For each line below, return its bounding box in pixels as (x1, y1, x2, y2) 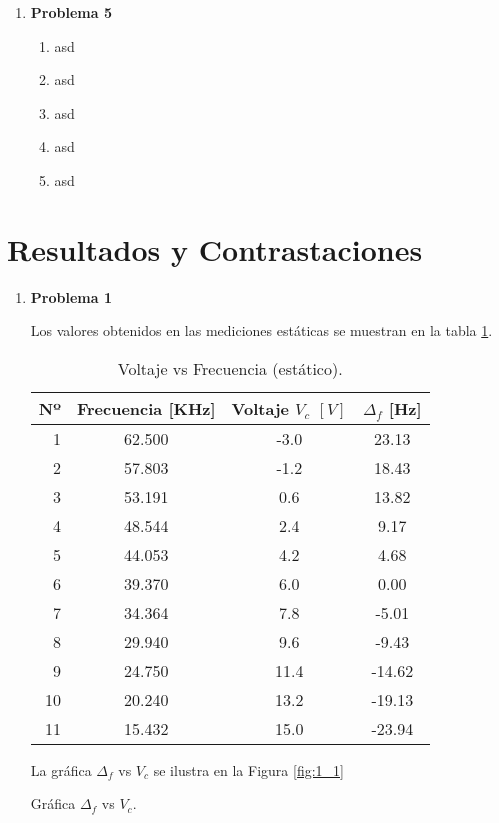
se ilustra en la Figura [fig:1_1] (153, 759, 344, 780)
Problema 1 (30, 286, 112, 307)
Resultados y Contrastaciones (7, 228, 423, 269)
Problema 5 (30, 2, 112, 22)
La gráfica (30, 759, 92, 780)
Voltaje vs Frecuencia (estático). (117, 356, 343, 380)
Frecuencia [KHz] (76, 396, 216, 420)
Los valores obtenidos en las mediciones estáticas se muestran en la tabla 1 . (30, 320, 493, 341)
